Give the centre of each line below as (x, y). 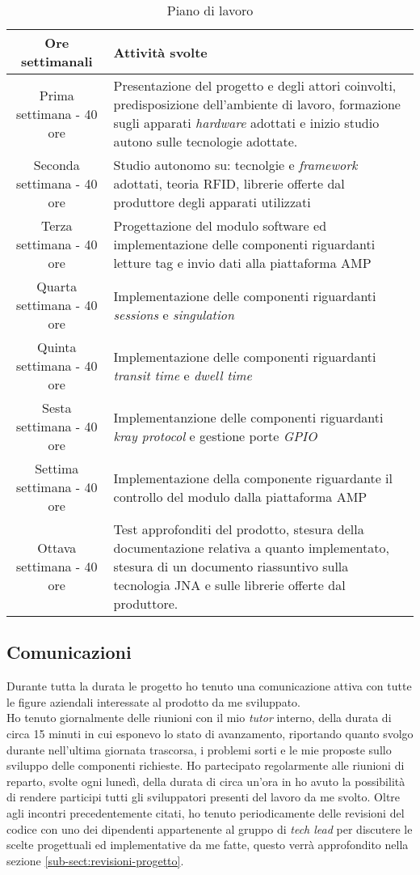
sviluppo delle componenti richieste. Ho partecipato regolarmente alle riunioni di (206, 765)
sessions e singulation (174, 314)
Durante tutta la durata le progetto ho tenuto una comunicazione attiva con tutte (209, 686)
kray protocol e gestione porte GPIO (215, 435)
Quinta (57, 347)
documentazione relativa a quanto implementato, (251, 548)
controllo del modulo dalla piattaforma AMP (240, 496)
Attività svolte (160, 52)
